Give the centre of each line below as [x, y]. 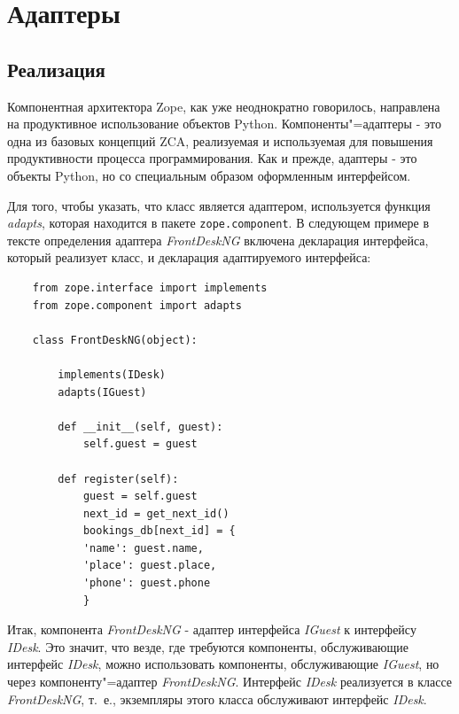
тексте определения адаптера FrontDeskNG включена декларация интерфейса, [218, 240]
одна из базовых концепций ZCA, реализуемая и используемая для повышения [220, 140]
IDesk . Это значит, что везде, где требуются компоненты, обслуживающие [208, 646]
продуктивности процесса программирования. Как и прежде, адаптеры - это [212, 158]
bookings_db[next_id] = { [159, 531]
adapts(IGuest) [102, 392]
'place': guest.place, [150, 566]
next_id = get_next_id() [156, 513]
